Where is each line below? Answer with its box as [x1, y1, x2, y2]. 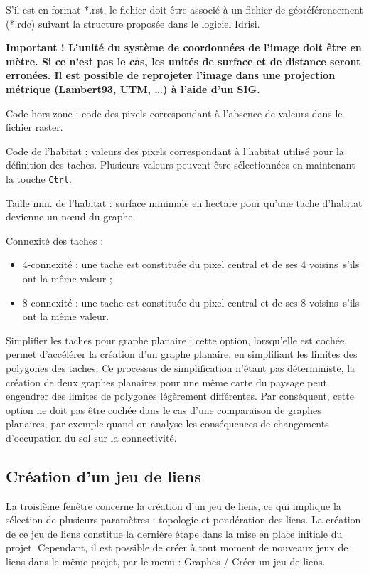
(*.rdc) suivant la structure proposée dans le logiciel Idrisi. [6, 16, 260, 31]
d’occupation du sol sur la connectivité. [6, 430, 177, 445]
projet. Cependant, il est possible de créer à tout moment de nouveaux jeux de [6, 540, 348, 555]
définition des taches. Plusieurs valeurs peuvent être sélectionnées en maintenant [6, 157, 355, 172]
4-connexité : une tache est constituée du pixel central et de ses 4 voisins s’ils [22, 257, 360, 272]
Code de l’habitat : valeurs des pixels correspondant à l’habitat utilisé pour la [6, 143, 344, 158]
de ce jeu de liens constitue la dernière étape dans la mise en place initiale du [6, 526, 343, 541]
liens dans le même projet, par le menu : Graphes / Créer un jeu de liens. [6, 554, 326, 569]
